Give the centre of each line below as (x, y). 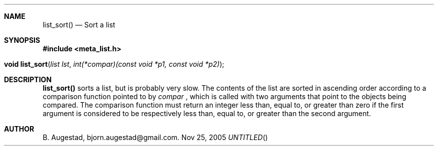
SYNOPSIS (22, 40)
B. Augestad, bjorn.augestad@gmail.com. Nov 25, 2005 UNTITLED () (155, 137)
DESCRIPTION (28, 79)
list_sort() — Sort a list (79, 25)
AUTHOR (19, 129)
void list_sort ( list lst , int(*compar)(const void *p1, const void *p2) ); (114, 64)
